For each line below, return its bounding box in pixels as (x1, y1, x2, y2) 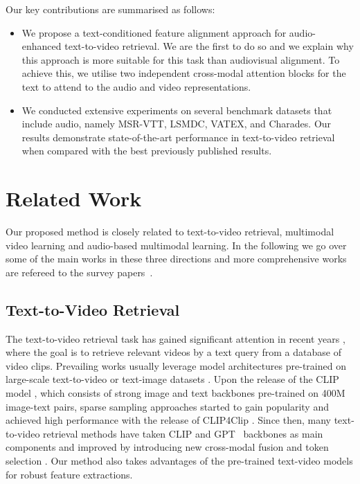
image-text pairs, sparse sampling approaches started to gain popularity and (6, 399, 329, 413)
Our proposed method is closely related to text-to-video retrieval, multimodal (6, 224, 334, 239)
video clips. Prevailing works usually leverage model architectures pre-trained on (6, 358, 346, 373)
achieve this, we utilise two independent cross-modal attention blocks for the (21, 66, 346, 80)
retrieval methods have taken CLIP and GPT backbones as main (43, 426, 323, 440)
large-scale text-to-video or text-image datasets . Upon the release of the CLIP (6, 372, 339, 386)
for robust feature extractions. (6, 467, 133, 481)
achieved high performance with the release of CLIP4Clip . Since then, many (6, 413, 331, 427)
